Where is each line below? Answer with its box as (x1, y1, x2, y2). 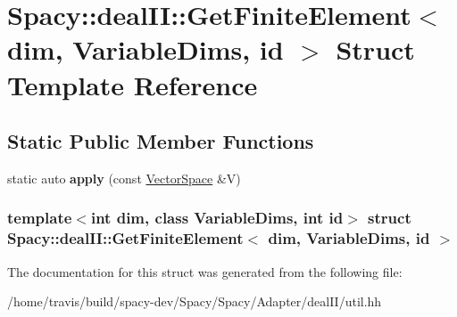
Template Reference (7, 66, 258, 102)
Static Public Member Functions (7, 127, 314, 155)
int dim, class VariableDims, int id (90, 207, 344, 229)
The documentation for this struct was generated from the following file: (7, 262, 403, 280)
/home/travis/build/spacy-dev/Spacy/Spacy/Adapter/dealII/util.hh (7, 292, 382, 311)
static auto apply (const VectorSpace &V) (7, 168, 241, 187)
